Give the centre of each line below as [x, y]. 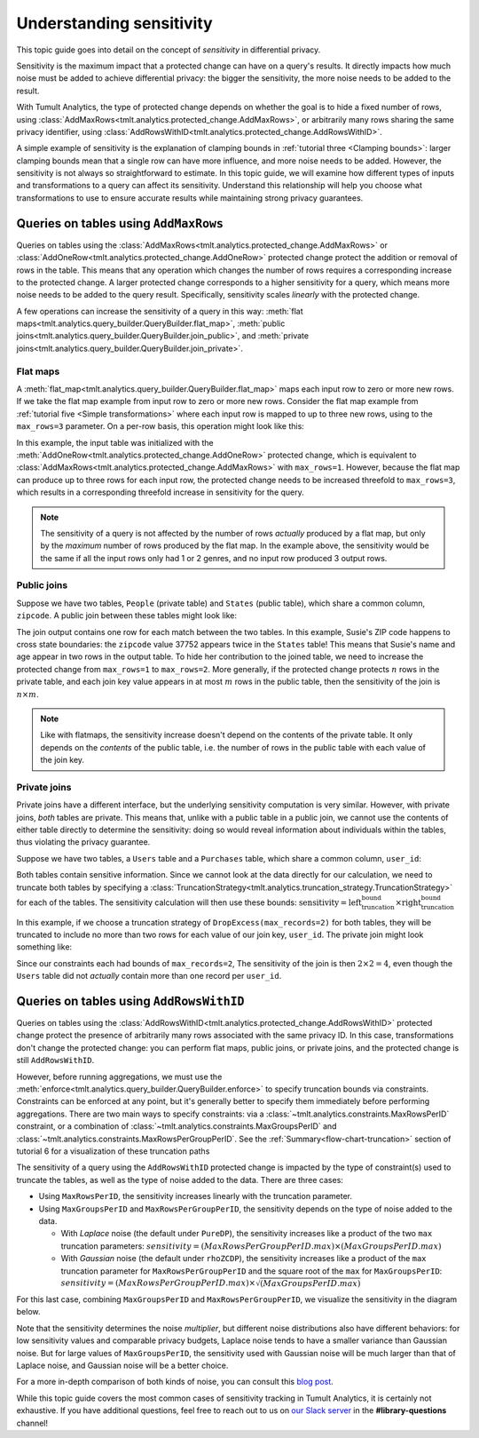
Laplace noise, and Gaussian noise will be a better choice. [122, 1366]
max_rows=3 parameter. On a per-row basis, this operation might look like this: [161, 426]
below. [28, 1312]
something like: [44, 947]
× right [408, 902]
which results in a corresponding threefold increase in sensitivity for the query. [161, 492]
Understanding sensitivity [114, 23]
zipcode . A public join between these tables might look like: [127, 616]
